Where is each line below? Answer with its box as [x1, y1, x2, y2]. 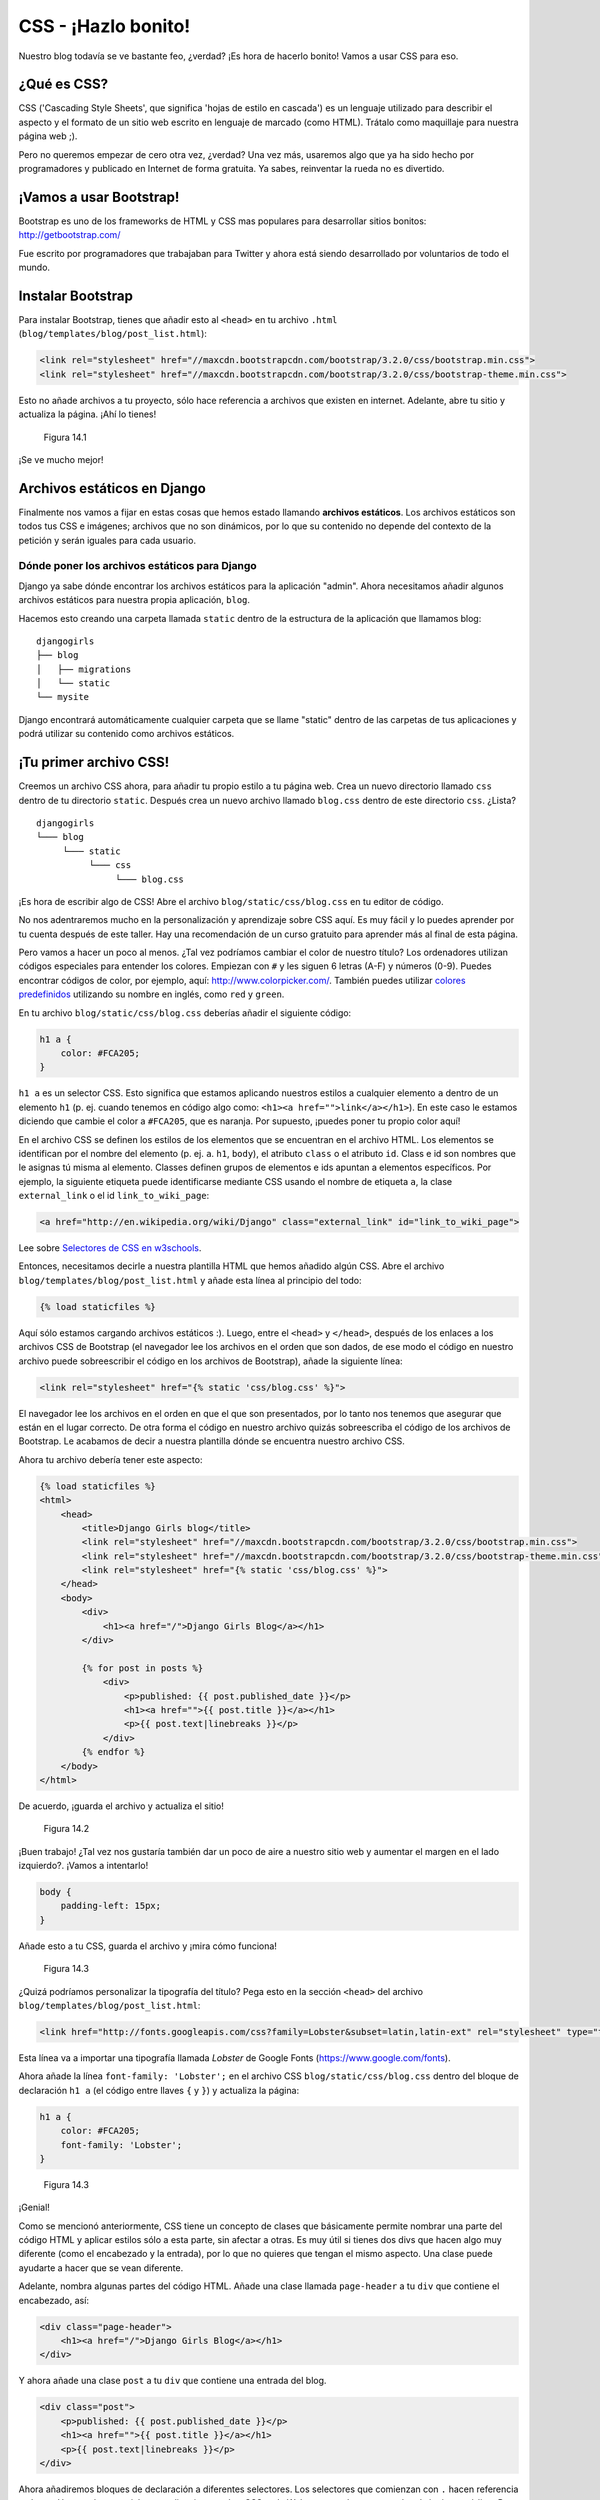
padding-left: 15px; [60, 1900, 162, 1912]
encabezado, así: [18, 2294, 90, 2306]
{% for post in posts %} [81, 1662, 204, 1674]
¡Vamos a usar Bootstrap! [18, 188, 180, 205]
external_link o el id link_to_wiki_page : [18, 1190, 210, 1202]
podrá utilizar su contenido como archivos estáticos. [18, 728, 235, 740]
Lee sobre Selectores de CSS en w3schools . [18, 1242, 202, 1254]
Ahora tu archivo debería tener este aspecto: [18, 1453, 203, 1465]
